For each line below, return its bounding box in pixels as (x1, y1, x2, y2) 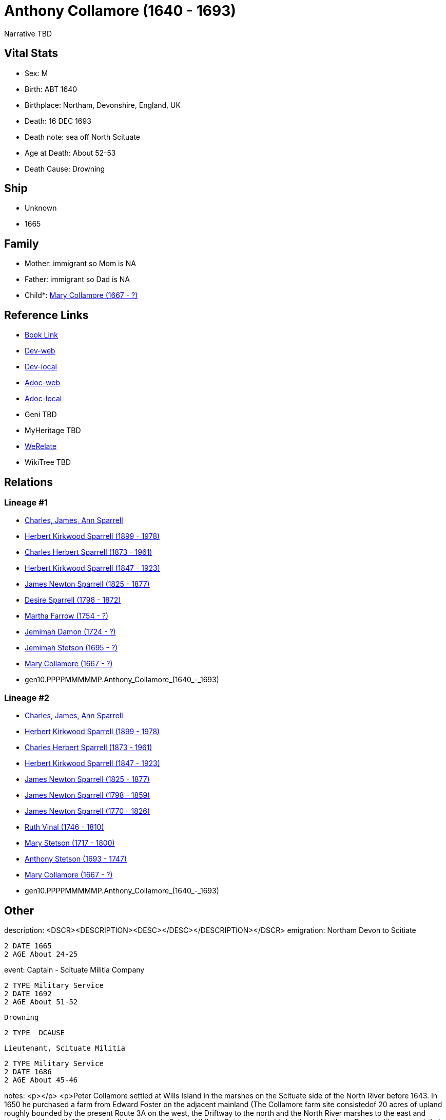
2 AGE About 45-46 (4, 1075, 78, 1084)
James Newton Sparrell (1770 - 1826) (25, 807, 150, 816)
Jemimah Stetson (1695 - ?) (25, 643, 118, 652)
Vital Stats (4, 47, 59, 60)
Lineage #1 (4, 497, 48, 508)
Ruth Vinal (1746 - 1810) (25, 823, 104, 832)
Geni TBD (25, 410, 57, 419)
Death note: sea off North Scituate (25, 132, 140, 141)
